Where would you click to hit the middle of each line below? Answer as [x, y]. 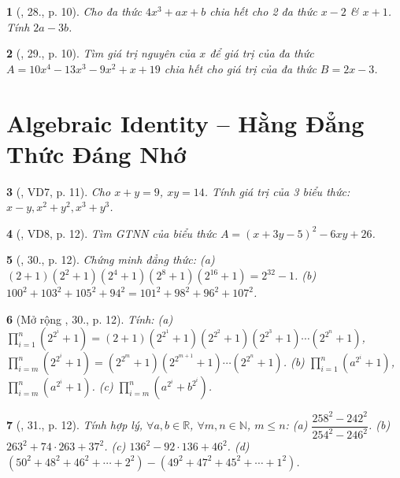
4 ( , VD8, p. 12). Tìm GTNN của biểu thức [111, 233]
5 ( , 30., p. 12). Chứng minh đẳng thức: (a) [111, 259]
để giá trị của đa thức [262, 53]
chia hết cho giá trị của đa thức [240, 68]
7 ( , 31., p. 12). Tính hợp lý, [75, 425]
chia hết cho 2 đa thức [263, 11]
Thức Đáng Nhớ [96, 153]
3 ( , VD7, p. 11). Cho [59, 191]
